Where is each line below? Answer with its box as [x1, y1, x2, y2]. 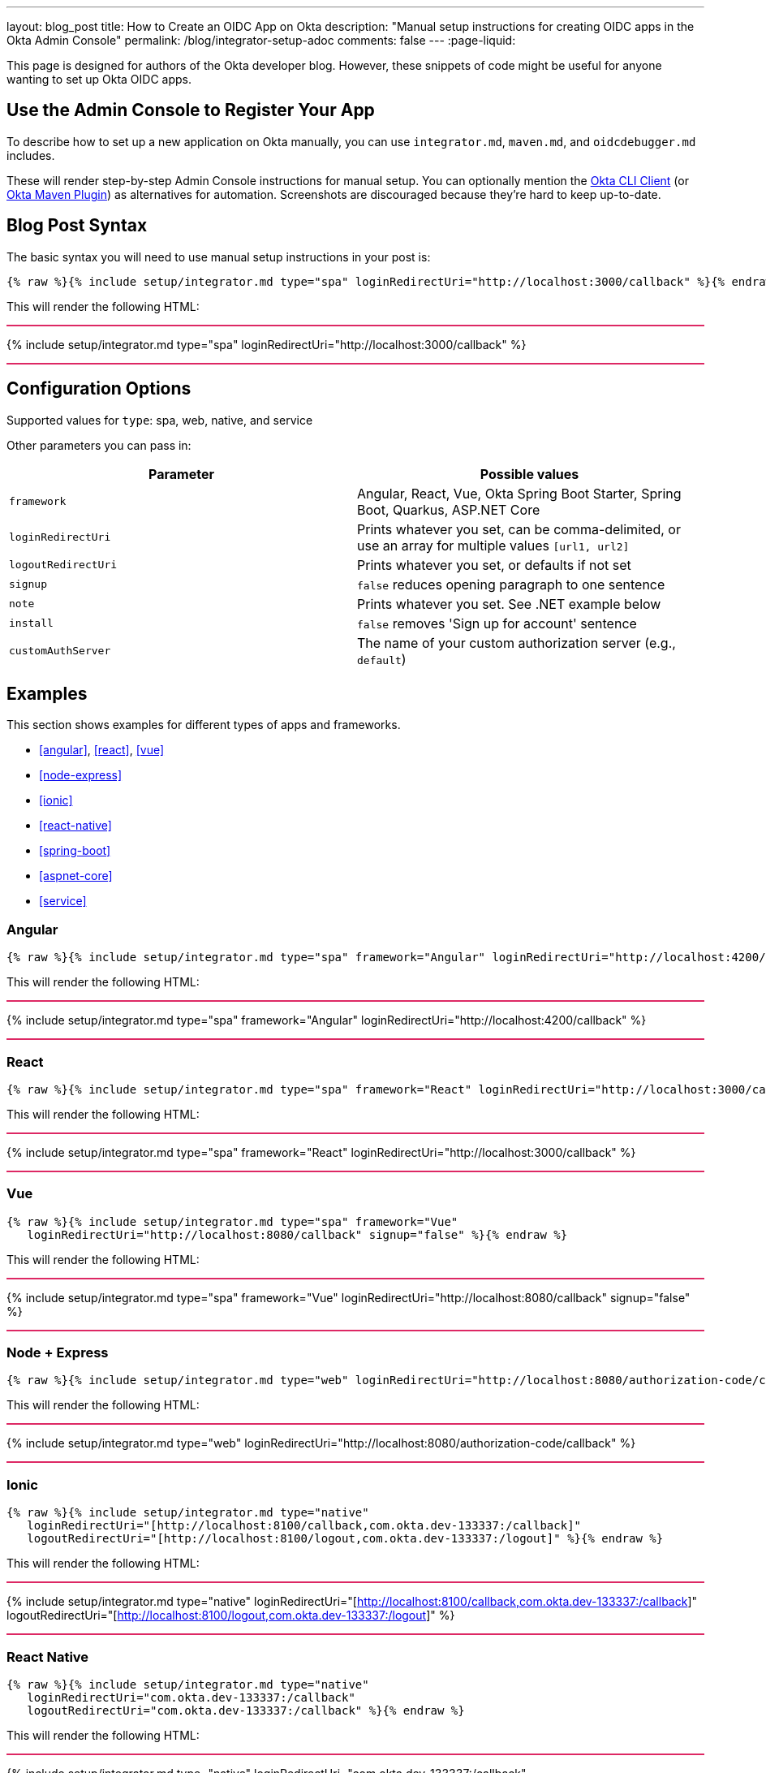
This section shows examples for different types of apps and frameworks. [6, 718, 401, 732]
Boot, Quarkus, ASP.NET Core [357, 501, 540, 518]
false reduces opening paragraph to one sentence [357, 576, 665, 593]
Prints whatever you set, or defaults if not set [357, 556, 631, 573]
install [9, 617, 54, 630]
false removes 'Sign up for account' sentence [357, 615, 637, 632]
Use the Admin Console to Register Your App [6, 100, 375, 121]
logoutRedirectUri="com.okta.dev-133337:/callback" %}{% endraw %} [27, 1703, 465, 1717]
